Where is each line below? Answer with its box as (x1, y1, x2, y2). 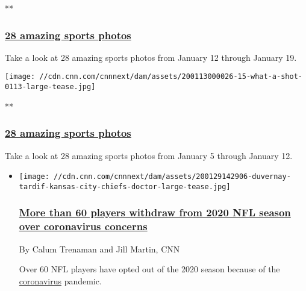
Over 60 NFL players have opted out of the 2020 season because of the (19, 263, 280, 275)
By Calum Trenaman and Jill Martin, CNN (19, 242, 180, 255)
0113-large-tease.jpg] (5, 83, 96, 92)
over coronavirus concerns (19, 219, 148, 234)
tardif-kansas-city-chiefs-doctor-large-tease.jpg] (19, 182, 231, 191)
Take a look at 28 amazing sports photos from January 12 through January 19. (5, 51, 297, 63)
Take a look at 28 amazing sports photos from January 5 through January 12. (5, 149, 293, 161)
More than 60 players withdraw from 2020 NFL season (19, 205, 291, 220)
